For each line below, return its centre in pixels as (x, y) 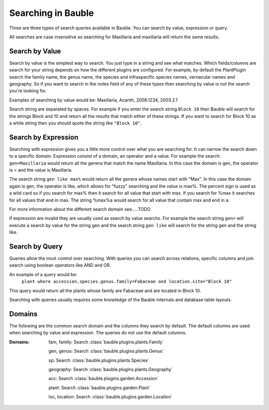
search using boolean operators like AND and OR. (60, 265)
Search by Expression (44, 137)
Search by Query (36, 246)
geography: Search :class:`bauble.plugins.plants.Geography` (111, 369)
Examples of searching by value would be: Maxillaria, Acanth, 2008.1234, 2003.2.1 (93, 100)
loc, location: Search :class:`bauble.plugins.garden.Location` (111, 397)
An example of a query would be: (43, 274)
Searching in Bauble (52, 13)
